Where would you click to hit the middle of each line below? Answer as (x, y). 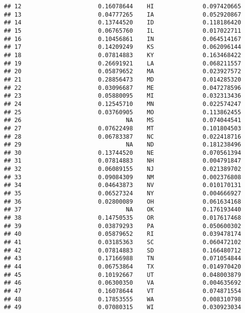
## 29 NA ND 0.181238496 (122, 145)
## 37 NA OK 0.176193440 (122, 210)
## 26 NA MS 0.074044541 (122, 120)
